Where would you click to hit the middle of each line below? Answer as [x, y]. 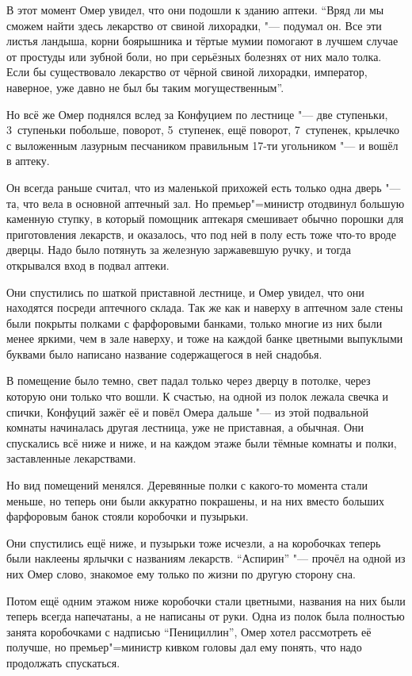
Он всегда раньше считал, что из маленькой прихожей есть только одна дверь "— [204, 187]
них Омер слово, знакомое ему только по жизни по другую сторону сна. [181, 574]
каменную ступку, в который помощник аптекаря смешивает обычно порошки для [205, 219]
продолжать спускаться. [63, 662]
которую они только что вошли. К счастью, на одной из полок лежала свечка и [198, 396]
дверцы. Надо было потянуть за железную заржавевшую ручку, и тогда [179, 250]
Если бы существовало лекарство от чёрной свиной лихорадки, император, [187, 72]
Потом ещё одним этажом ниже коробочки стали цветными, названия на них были [206, 600]
